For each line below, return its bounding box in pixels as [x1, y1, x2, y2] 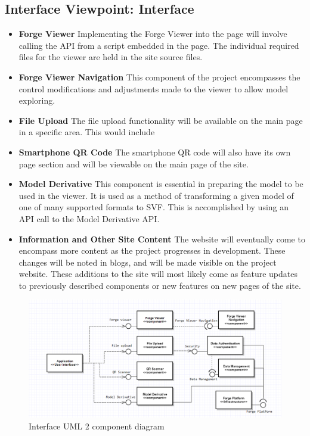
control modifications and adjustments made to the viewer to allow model [18, 82, 289, 95]
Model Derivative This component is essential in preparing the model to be [18, 177, 303, 190]
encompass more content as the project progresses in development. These [18, 244, 286, 257]
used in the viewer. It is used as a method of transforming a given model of [18, 189, 294, 201]
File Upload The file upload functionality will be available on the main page [18, 114, 303, 126]
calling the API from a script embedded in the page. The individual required [18, 39, 299, 51]
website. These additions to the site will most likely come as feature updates [18, 267, 297, 280]
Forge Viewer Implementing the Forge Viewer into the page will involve [18, 27, 287, 40]
